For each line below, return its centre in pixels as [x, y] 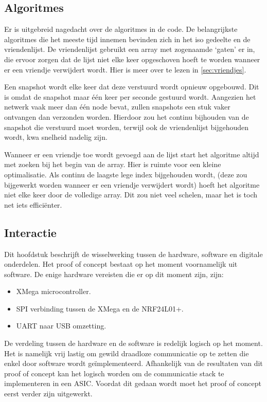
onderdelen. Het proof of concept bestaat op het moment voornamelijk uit [121, 264]
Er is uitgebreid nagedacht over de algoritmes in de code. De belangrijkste [121, 29]
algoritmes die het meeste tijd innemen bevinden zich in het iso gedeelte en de [127, 39]
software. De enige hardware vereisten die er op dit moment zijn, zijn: [114, 274]
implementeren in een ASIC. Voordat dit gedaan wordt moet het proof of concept [133, 383]
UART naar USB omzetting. [61, 326]
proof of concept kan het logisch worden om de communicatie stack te [114, 373]
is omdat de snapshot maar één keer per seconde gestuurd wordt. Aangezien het [130, 96]
